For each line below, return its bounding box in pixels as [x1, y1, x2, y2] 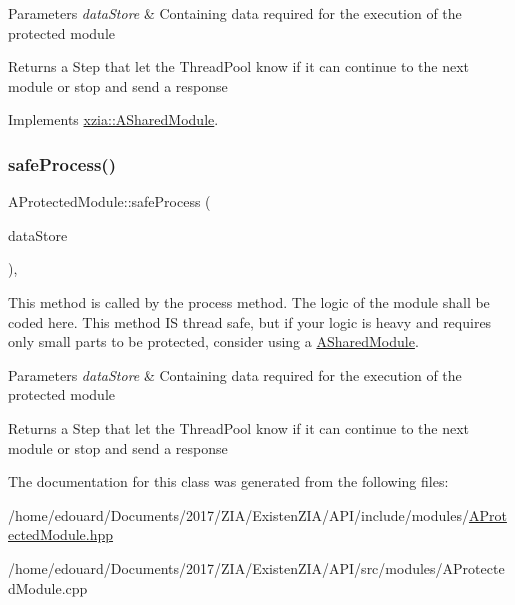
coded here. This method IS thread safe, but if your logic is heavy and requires [8, 311, 492, 332]
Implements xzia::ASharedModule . [8, 109, 219, 130]
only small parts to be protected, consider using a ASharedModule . [8, 331, 419, 352]
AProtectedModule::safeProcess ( [8, 191, 211, 212]
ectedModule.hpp [8, 524, 114, 545]
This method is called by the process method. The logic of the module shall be [8, 291, 490, 312]
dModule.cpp [8, 577, 88, 598]
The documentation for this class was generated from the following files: [8, 471, 449, 492]
